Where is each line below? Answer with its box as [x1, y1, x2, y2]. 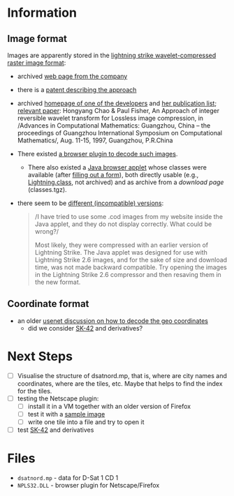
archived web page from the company [17, 72, 128, 80]
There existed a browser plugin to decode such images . [17, 150, 178, 158]
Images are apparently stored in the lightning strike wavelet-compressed [7, 51, 217, 59]
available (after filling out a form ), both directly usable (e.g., [27, 171, 199, 179]
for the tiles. [17, 386, 52, 395]
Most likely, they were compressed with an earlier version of [34, 241, 208, 249]
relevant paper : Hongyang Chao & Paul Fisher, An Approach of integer [17, 107, 220, 114]
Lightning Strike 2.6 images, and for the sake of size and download [34, 256, 228, 264]
